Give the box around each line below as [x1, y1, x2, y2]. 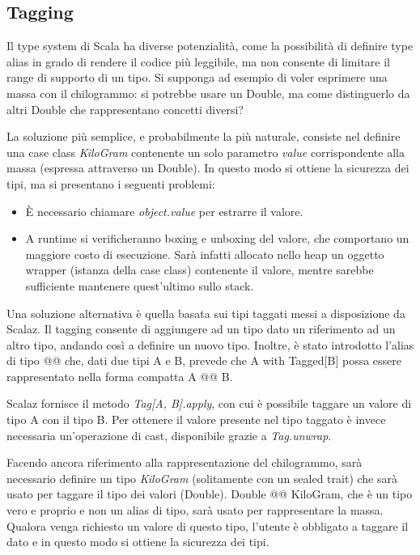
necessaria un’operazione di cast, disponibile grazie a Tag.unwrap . [6, 426, 332, 443]
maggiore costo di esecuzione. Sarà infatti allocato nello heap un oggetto [25, 245, 384, 262]
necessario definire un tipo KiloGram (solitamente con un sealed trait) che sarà [6, 469, 397, 486]
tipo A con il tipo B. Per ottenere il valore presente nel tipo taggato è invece [6, 411, 386, 428]
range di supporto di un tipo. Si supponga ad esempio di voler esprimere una [6, 69, 388, 86]
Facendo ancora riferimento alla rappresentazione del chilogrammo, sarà [6, 454, 363, 471]
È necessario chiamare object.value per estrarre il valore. [25, 202, 303, 219]
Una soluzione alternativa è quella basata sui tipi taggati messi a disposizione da [6, 304, 405, 321]
